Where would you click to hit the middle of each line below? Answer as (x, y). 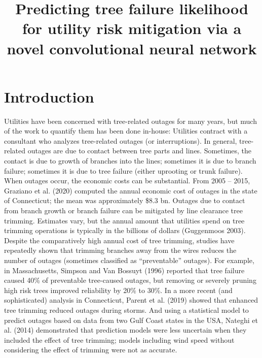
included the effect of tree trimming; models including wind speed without (119, 339)
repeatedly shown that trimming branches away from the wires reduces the (120, 250)
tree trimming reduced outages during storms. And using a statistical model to (126, 310)
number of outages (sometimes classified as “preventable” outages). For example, (129, 260)
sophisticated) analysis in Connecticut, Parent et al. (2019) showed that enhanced (131, 300)
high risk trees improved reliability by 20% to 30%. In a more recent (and (118, 290)
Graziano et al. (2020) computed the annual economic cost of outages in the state (131, 190)
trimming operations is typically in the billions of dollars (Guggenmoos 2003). (125, 230)
